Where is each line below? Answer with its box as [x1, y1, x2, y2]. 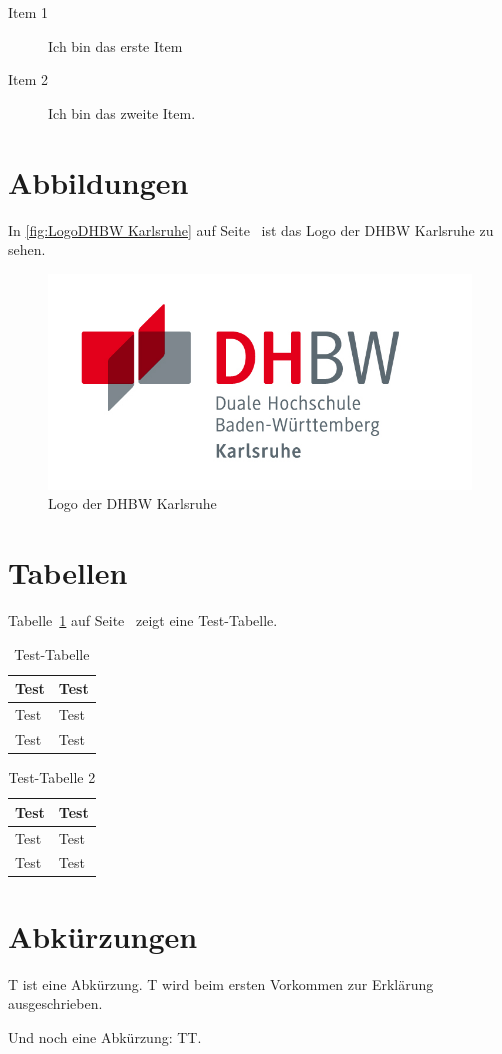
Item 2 [8, 69, 49, 90]
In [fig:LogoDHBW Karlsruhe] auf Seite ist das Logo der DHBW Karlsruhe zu [8, 219, 494, 240]
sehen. [8, 239, 46, 260]
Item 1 [8, 2, 49, 22]
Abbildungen [8, 161, 189, 202]
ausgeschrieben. [8, 993, 103, 1014]
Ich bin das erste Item [48, 35, 183, 56]
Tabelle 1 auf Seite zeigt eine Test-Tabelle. [8, 610, 278, 631]
